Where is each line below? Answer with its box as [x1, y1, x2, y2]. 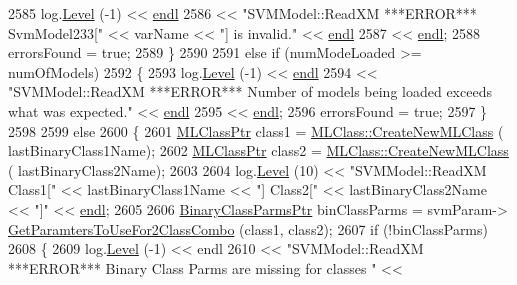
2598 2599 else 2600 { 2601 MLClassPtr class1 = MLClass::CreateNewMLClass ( [8, 120, 504, 141]
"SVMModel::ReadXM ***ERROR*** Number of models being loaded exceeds [8, 81, 492, 102]
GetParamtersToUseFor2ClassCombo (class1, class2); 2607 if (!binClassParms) [8, 218, 488, 239]
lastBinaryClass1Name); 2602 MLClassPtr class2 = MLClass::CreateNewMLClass [8, 140, 509, 161]
